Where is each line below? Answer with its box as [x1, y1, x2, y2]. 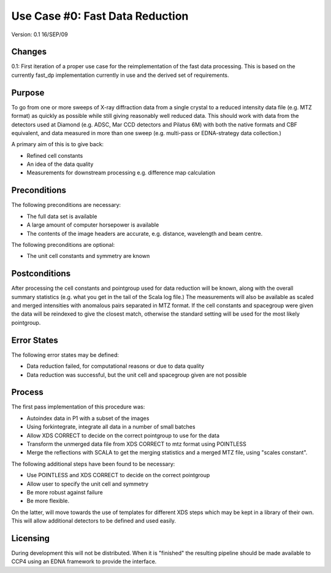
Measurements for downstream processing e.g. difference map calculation [26, 169, 216, 176]
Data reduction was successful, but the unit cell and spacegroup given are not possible [26, 371, 247, 378]
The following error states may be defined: [11, 351, 120, 359]
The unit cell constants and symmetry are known [26, 252, 150, 260]
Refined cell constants [26, 152, 83, 159]
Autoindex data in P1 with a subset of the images [26, 415, 150, 422]
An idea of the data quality [26, 160, 94, 168]
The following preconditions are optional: [11, 241, 115, 248]
